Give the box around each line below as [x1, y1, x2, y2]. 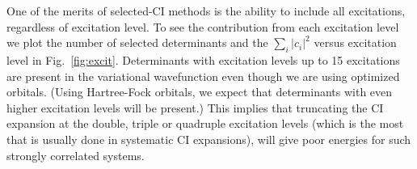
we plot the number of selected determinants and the [6, 34, 268, 51]
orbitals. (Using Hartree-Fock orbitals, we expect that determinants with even [6, 83, 393, 100]
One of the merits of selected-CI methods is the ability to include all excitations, [6, 2, 406, 19]
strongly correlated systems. [6, 146, 145, 163]
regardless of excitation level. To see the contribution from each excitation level [6, 18, 399, 35]
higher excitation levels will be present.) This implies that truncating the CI [6, 99, 384, 116]
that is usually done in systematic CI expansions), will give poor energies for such [6, 130, 411, 147]
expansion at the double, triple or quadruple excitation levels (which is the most [6, 115, 404, 132]
